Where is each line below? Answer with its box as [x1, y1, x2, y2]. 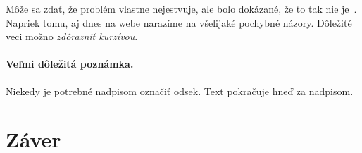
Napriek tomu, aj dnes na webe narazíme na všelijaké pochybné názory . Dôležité [6, 15, 352, 30]
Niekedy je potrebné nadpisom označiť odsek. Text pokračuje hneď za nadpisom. [6, 83, 354, 98]
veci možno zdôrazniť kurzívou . [6, 29, 138, 44]
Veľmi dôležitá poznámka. [6, 56, 134, 71]
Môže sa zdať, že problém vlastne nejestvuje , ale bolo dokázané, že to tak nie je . [6, 1, 357, 16]
